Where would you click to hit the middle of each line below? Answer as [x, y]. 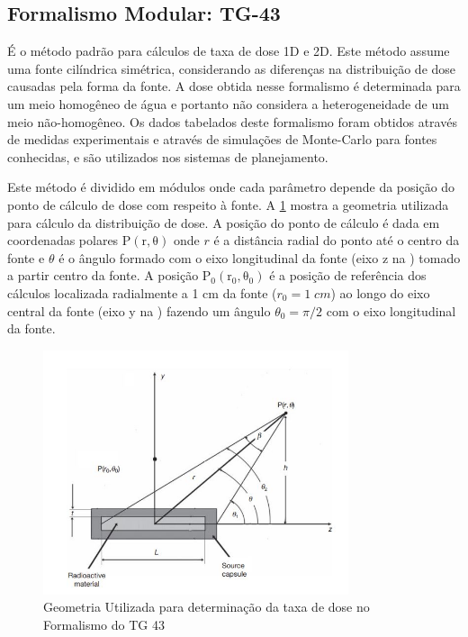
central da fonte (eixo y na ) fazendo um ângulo [139, 310]
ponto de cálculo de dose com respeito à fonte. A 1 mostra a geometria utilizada [228, 204]
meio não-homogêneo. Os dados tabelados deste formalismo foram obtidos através [232, 121]
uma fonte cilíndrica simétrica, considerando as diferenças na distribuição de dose [232, 68]
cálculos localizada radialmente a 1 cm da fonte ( [142, 292]
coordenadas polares [63, 240]
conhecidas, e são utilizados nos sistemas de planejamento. [168, 156]
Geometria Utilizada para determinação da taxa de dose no [207, 607]
